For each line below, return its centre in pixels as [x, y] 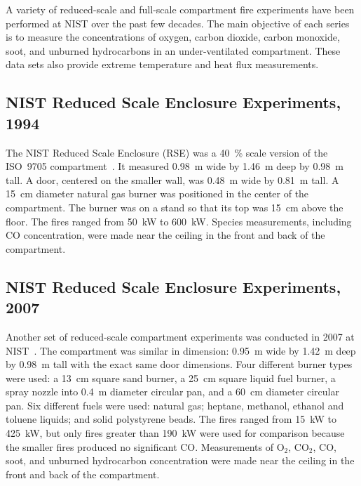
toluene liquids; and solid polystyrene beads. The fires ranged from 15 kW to [171, 419]
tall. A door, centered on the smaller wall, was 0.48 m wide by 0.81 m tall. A [172, 179]
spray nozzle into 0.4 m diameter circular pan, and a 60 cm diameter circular [172, 392]
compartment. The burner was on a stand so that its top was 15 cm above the [175, 207]
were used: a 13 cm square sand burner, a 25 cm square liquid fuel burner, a [171, 377]
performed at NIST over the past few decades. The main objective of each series [178, 23]
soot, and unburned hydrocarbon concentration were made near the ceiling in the [180, 460]
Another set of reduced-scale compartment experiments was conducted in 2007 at [180, 336]
